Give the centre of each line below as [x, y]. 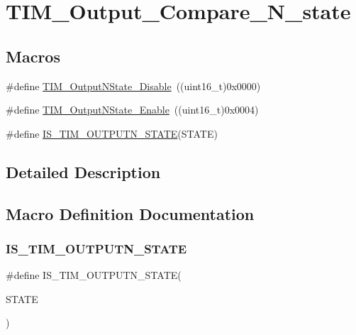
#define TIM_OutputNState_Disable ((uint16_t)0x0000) [133, 86]
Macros [33, 56]
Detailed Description [83, 171]
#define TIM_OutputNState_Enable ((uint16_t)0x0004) [132, 110]
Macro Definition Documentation [130, 213]
